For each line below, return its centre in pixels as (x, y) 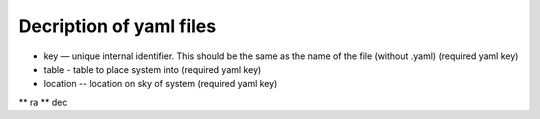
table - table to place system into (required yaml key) (152, 69)
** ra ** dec (43, 102)
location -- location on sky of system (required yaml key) (160, 84)
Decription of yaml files (117, 26)
